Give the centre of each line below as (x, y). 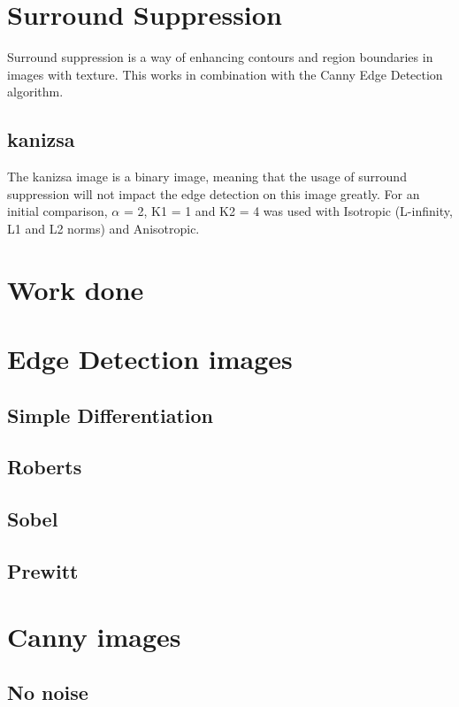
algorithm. (35, 92)
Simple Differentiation (111, 415)
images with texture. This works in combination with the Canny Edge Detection (225, 74)
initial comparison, (57, 211)
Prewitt (43, 570)
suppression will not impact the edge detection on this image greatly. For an (214, 193)
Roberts (45, 467)
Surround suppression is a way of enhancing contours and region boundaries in (220, 57)
